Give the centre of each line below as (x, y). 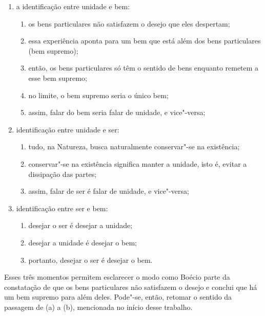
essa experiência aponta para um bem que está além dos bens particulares (145, 41)
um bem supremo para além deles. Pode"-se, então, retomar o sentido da (118, 297)
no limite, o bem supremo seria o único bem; (98, 95)
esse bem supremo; (58, 77)
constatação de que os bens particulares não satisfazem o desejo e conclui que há (131, 287)
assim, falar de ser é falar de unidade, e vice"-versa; (109, 191)
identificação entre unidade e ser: (68, 129)
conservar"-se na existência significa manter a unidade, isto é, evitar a (138, 163)
